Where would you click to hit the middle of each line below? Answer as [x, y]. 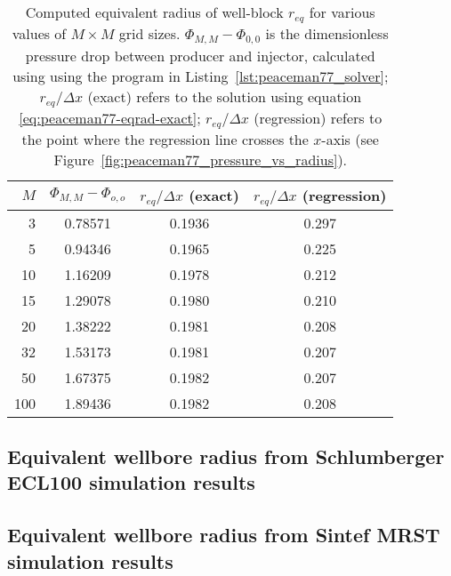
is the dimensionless [327, 33]
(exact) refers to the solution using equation [225, 96]
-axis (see [350, 139]
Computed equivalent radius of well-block [154, 12]
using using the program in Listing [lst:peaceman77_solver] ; [201, 76]
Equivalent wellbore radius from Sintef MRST [224, 535]
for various [342, 12]
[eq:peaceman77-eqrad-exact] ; [110, 117]
